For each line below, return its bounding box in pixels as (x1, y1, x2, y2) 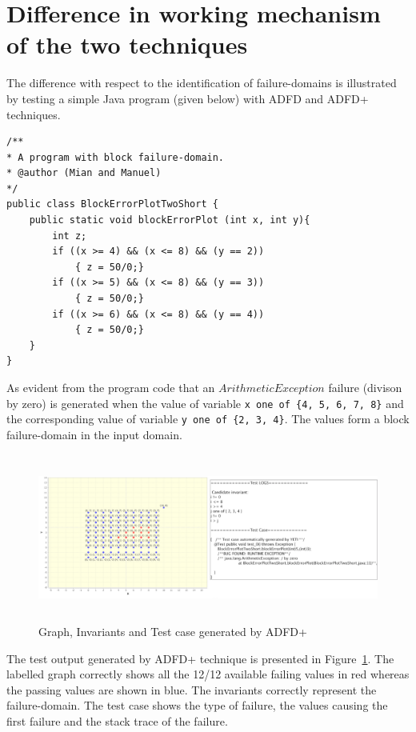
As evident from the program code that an (6, 379, 215, 395)
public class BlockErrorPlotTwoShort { (6, 198, 218, 210)
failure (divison (328, 379, 402, 395)
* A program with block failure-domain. (6, 151, 225, 163)
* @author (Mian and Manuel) (6, 167, 162, 179)
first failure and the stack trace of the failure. (6, 712, 228, 729)
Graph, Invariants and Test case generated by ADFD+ (38, 622, 307, 639)
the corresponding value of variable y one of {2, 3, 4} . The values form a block (6, 410, 410, 427)
